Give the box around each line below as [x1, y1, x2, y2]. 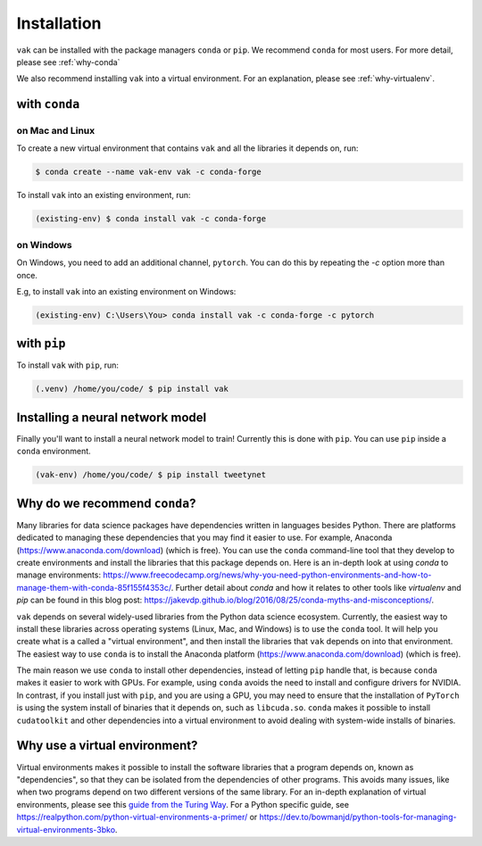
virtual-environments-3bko [16, 824, 116, 834]
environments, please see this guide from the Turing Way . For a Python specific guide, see [16, 799, 350, 809]
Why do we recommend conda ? [16, 495, 196, 510]
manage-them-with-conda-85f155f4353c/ [16, 582, 171, 593]
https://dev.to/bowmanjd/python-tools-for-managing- [259, 812, 457, 823]
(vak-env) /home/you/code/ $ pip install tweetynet [35, 469, 267, 480]
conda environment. [16, 446, 91, 457]
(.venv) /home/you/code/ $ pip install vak [35, 384, 229, 394]
